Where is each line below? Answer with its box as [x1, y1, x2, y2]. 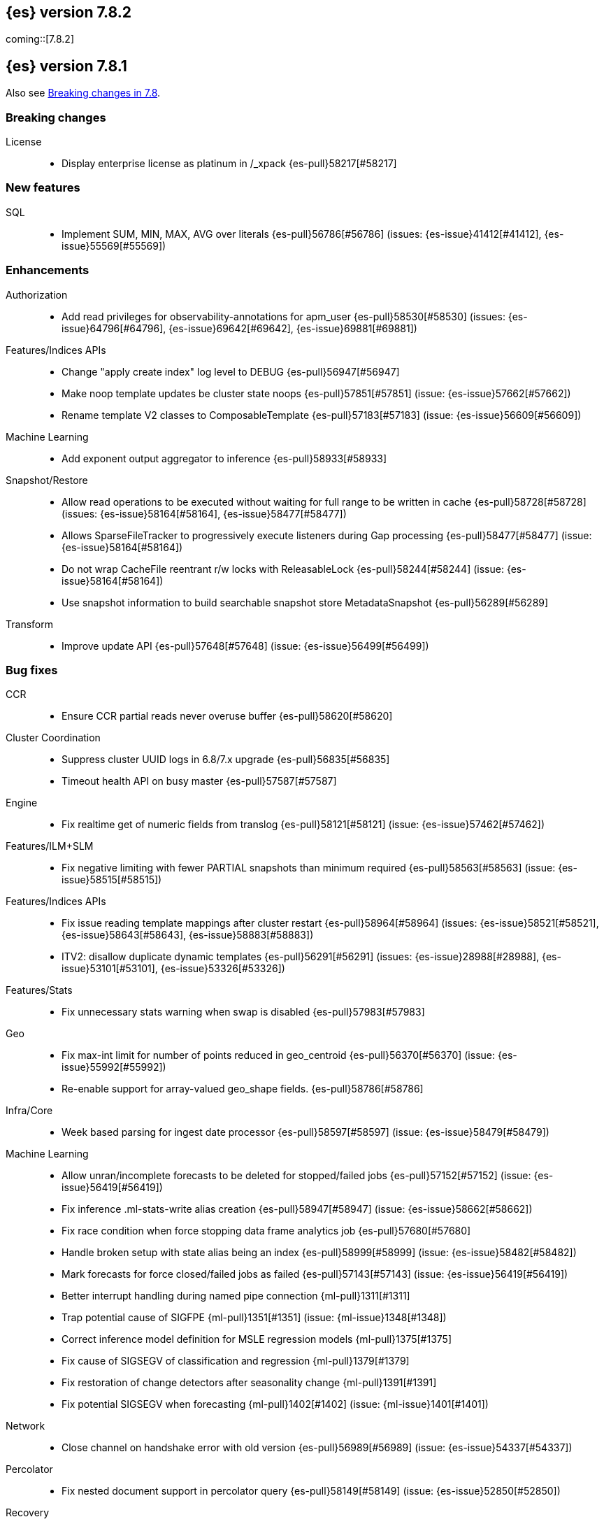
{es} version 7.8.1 [6, 57, 127, 75]
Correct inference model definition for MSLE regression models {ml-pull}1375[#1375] [62, 1333, 452, 1346]
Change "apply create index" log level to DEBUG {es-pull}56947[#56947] [62, 365, 400, 378]
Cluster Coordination [6, 732, 101, 744]
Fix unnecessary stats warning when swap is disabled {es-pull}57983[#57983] [62, 1006, 425, 1018]
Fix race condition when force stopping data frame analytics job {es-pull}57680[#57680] [62, 1225, 471, 1237]
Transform [6, 618, 53, 630]
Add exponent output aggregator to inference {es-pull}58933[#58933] [62, 452, 387, 464]
